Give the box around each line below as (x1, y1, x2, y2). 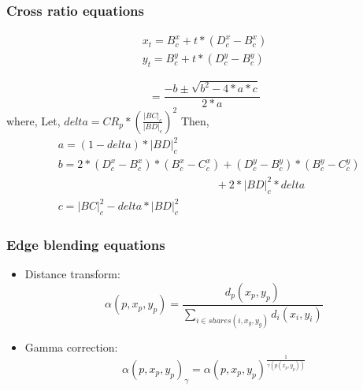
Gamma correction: (24, 338, 118, 355)
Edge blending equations (6, 234, 165, 254)
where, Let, (6, 112, 61, 128)
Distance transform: (24, 266, 120, 282)
